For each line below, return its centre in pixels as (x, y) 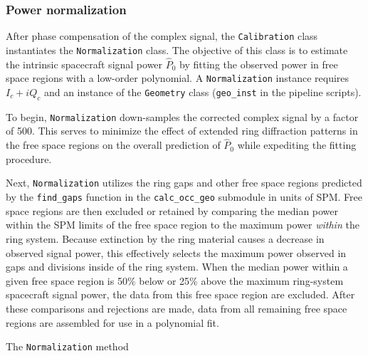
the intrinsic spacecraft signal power (84, 64)
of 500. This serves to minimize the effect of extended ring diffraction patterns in (182, 131)
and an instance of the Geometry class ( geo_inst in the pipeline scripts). (203, 92)
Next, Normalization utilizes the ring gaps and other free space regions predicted (184, 183)
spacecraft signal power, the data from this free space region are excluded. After (180, 294)
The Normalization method (67, 346)
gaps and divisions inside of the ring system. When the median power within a (177, 267)
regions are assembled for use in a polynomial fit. (112, 322)
